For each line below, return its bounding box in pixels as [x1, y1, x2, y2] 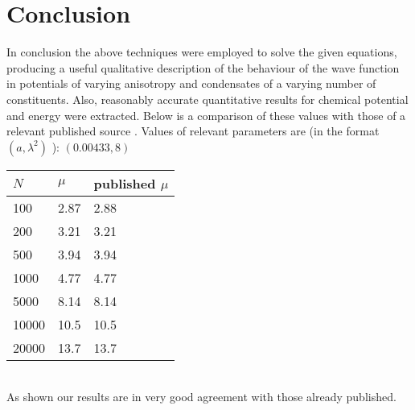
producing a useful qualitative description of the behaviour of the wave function [6, 59, 400, 76]
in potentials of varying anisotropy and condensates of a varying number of [6, 75, 376, 92]
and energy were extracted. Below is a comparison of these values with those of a [6, 106, 406, 123]
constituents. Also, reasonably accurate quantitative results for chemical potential [6, 90, 409, 107]
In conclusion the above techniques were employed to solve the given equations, [6, 43, 397, 60]
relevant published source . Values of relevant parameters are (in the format [6, 122, 380, 139]
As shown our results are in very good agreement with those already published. [6, 388, 397, 405]
